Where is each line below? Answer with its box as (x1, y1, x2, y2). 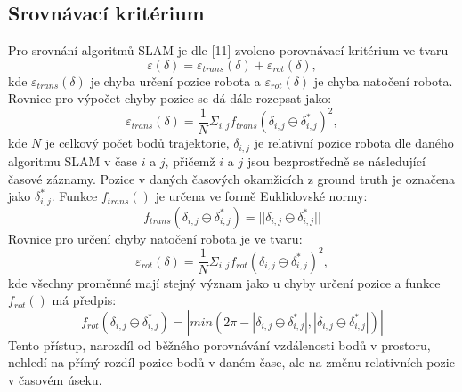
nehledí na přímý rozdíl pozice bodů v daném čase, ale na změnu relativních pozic (8, 353, 455, 372)
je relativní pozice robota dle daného (254, 133, 454, 152)
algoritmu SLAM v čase (8, 151, 137, 170)
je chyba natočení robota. (313, 71, 453, 90)
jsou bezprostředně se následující (247, 151, 426, 170)
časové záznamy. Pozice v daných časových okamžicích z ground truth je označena (8, 169, 456, 188)
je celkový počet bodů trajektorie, (45, 133, 230, 152)
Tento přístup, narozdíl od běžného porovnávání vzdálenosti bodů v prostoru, (8, 335, 431, 354)
